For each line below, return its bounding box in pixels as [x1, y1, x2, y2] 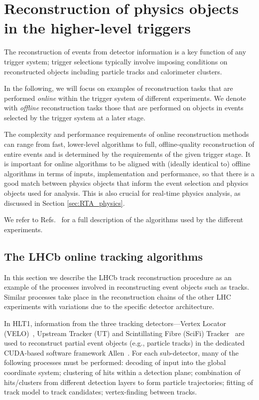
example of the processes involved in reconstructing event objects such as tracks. [4, 282, 250, 292]
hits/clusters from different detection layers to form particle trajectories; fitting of [4, 377, 254, 387]
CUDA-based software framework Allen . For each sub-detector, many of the [4, 347, 239, 358]
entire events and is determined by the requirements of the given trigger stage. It [4, 148, 251, 159]
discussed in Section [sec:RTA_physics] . [4, 197, 125, 208]
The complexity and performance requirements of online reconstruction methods [4, 129, 249, 139]
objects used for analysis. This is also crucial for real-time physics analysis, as [4, 188, 241, 198]
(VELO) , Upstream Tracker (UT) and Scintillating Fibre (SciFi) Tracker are [4, 328, 245, 338]
